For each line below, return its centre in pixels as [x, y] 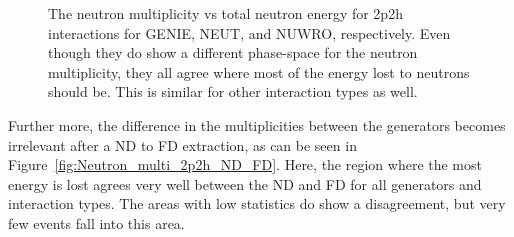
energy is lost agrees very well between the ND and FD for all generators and [245, 183]
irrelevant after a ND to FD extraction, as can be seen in [182, 144]
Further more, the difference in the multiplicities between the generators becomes [257, 124]
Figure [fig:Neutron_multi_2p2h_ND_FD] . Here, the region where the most [245, 164]
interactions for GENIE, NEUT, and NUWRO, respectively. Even [249, 32]
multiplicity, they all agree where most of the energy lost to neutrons [259, 71]
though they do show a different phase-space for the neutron [233, 52]
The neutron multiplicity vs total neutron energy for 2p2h [225, 13]
